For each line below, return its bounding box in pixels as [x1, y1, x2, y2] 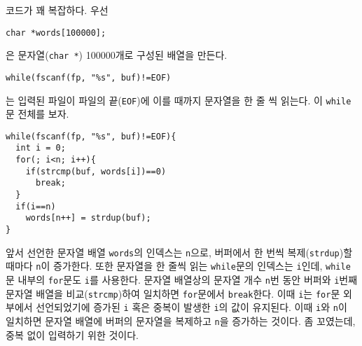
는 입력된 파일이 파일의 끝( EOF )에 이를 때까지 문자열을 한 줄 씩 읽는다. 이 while [6, 92, 351, 107]
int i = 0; [15, 143, 66, 153]
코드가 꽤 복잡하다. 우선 [6, 3, 109, 17]
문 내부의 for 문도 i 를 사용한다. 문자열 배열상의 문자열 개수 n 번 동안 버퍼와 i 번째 [6, 272, 358, 287]
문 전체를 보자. [6, 106, 69, 121]
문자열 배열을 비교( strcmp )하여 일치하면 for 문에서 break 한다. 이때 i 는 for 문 [6, 286, 340, 300]
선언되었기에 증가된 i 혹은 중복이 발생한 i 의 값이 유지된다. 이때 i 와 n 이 [36, 300, 347, 314]
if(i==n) [15, 201, 56, 212]
